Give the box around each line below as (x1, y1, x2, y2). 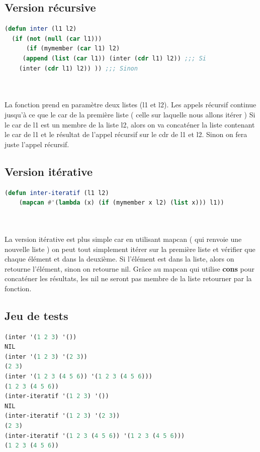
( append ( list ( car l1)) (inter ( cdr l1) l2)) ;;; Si (22, 54, 206, 62)
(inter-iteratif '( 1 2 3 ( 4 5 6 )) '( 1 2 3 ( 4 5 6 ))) (5, 432, 185, 439)
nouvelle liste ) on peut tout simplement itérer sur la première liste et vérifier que (5, 243, 255, 254)
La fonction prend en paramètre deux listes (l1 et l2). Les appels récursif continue (5, 99, 256, 110)
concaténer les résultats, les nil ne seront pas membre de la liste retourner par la (5, 273, 252, 284)
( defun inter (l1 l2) (5, 25, 77, 33)
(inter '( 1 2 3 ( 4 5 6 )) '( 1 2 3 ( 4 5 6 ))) (5, 373, 152, 380)
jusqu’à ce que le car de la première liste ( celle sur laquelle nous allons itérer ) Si (5, 109, 255, 119)
